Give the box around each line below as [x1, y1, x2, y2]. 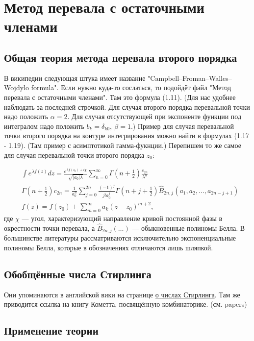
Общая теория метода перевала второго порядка [4, 49, 237, 65]
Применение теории [4, 323, 99, 338]
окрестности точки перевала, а [4, 222, 95, 233]
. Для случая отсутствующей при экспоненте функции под [67, 111, 242, 122]
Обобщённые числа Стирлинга [4, 266, 152, 281]
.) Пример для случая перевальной [130, 121, 234, 131]
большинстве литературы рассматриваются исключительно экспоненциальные [4, 233, 236, 243]
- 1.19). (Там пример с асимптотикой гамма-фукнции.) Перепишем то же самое [4, 140, 241, 150]
